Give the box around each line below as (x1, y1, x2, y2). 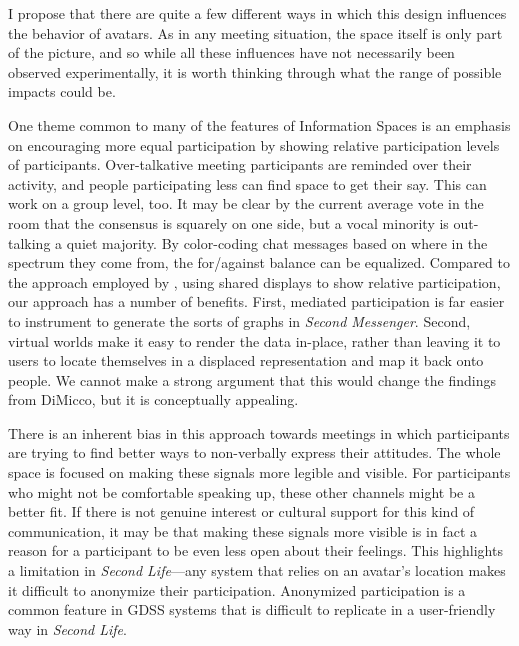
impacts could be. (8, 81, 116, 102)
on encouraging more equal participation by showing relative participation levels (8, 134, 500, 155)
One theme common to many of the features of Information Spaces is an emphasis (8, 114, 511, 135)
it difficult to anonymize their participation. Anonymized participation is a (8, 579, 466, 600)
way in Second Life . (8, 618, 127, 639)
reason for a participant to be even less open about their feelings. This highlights (8, 540, 503, 561)
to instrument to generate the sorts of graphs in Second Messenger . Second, (8, 310, 471, 331)
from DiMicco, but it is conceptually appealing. (8, 389, 299, 410)
